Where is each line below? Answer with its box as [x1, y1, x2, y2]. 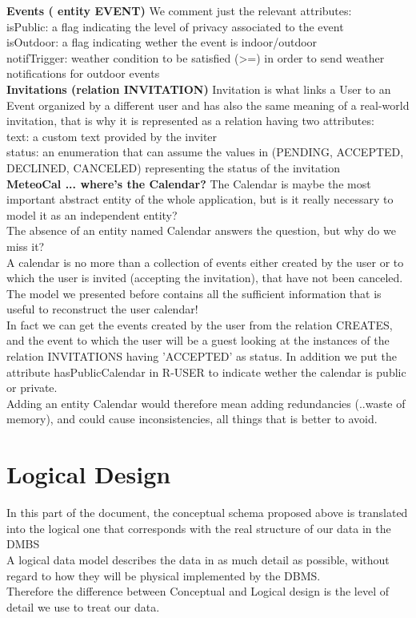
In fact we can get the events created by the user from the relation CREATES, [6, 316, 393, 333]
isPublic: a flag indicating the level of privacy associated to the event [6, 18, 344, 34]
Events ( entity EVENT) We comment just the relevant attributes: [6, 2, 352, 18]
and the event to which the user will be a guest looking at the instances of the [6, 332, 390, 349]
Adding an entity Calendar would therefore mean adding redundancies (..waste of [6, 394, 406, 411]
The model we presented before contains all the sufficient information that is [6, 285, 382, 301]
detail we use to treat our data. [6, 598, 160, 615]
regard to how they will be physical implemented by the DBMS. [6, 567, 321, 584]
